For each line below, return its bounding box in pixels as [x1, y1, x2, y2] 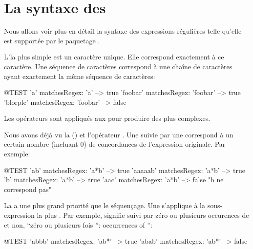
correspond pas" [4, 184, 51, 194]
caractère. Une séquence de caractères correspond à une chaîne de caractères [4, 61, 232, 71]
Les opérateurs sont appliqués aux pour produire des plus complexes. [4, 113, 211, 123]
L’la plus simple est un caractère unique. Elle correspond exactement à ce [4, 52, 224, 62]
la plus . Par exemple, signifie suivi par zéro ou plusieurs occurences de [37, 210, 249, 220]
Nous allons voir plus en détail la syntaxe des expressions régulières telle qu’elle [4, 26, 242, 36]
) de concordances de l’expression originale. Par [84, 139, 226, 149]
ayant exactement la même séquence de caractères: [4, 71, 155, 81]
